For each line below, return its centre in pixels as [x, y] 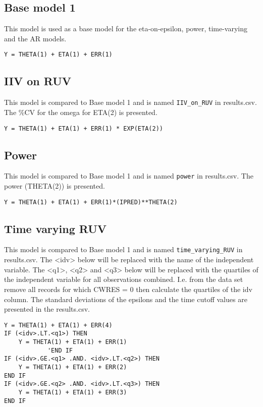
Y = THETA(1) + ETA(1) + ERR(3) [73, 392]
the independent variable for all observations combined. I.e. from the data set [124, 279]
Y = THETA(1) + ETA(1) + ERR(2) [73, 367]
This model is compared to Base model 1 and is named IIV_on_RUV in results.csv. [130, 102]
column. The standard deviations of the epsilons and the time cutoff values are [126, 299]
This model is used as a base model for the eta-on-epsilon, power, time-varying [126, 28]
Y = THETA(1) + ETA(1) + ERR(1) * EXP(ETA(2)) [84, 128]
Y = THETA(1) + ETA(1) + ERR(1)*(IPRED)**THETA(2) [91, 202]
